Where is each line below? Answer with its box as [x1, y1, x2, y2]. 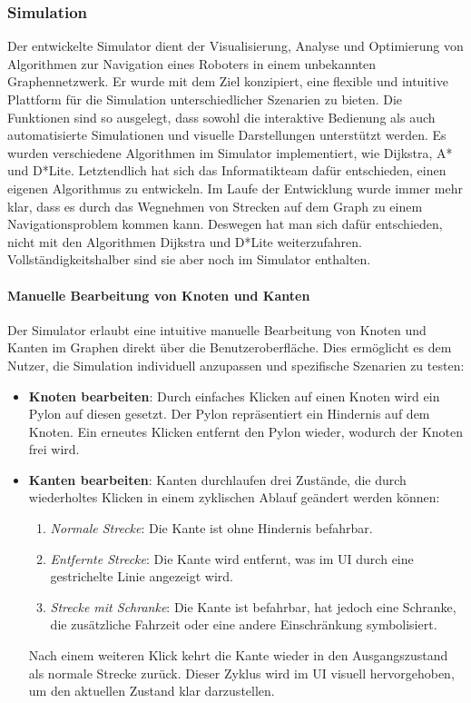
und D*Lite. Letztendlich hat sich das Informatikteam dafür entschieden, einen [7, 161, 446, 180]
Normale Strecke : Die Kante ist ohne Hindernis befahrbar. [50, 519, 373, 538]
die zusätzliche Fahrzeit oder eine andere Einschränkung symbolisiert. [50, 615, 437, 634]
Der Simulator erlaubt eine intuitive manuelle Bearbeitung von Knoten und [7, 320, 427, 339]
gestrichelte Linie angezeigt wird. [50, 567, 233, 586]
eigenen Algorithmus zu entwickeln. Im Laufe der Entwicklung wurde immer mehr [7, 178, 463, 197]
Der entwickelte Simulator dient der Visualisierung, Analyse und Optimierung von [7, 36, 464, 55]
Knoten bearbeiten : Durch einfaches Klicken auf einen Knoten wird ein [28, 386, 440, 405]
